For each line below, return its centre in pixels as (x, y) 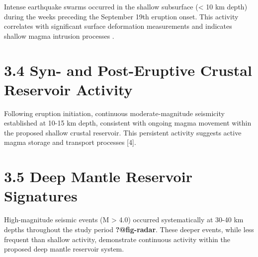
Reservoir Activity (68, 89)
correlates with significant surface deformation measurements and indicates (118, 26)
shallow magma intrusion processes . (59, 35)
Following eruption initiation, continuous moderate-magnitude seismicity (114, 113)
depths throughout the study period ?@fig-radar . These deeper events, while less (129, 229)
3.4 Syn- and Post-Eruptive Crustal (128, 70)
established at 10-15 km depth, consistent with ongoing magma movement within (128, 123)
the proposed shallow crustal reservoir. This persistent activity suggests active (123, 132)
